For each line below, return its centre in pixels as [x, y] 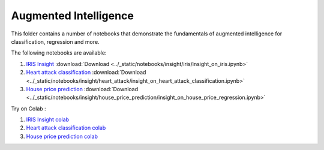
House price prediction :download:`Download [82, 89]
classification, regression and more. [55, 41]
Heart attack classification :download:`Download [86, 73]
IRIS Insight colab [47, 119]
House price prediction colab [62, 136]
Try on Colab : [28, 109]
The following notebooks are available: [59, 53]
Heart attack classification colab [66, 128]
